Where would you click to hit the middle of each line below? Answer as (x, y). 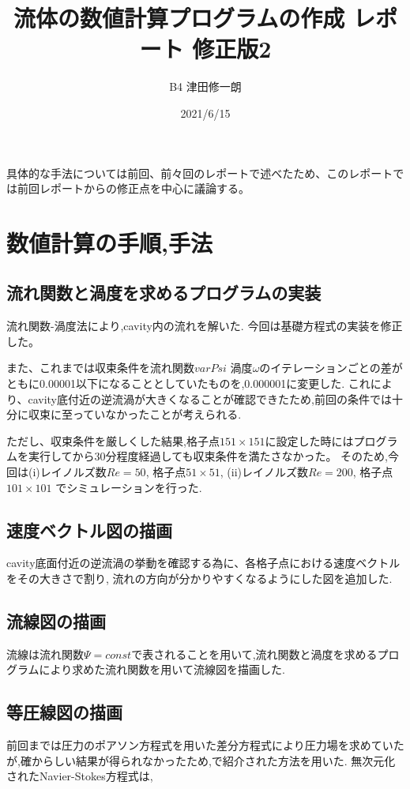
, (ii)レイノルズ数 (264, 472)
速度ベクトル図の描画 (89, 530)
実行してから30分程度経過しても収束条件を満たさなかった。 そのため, (208, 456)
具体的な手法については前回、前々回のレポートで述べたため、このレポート (200, 173)
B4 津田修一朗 (205, 86)
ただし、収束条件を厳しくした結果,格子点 (113, 440)
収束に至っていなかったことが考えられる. (135, 414)
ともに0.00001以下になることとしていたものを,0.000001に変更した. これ (188, 383)
